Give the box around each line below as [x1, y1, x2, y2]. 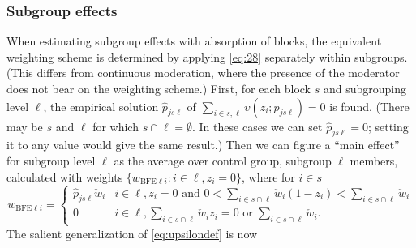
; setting [367, 118, 409, 135]
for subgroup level [6, 152, 96, 169]
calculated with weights [6, 168, 123, 185]
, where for [242, 168, 295, 185]
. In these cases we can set [192, 118, 323, 135]
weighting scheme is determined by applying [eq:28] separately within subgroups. [6, 48, 408, 65]
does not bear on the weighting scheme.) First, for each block [6, 80, 311, 96]
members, [350, 152, 398, 169]
